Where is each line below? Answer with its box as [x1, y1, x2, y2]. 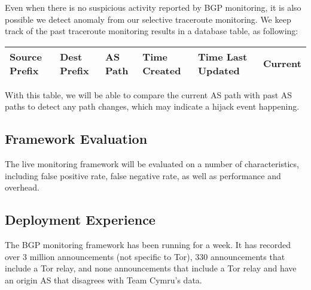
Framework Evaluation [5, 129, 148, 148]
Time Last [197, 49, 248, 64]
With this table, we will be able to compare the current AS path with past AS [5, 88, 292, 101]
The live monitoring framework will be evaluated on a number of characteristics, [5, 158, 299, 170]
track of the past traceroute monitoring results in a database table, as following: [5, 25, 298, 37]
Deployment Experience [5, 210, 155, 229]
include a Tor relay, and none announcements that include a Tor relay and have [5, 262, 297, 274]
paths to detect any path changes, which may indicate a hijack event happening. [5, 100, 300, 113]
